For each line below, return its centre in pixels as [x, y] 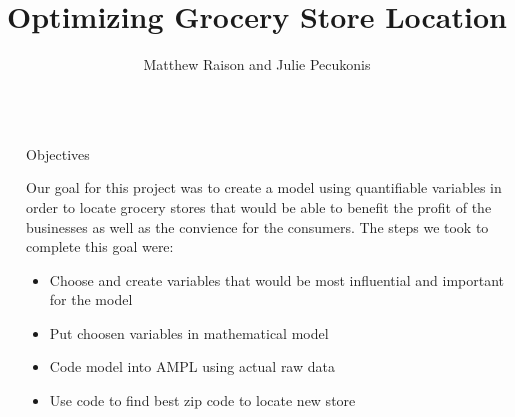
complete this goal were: [100, 246]
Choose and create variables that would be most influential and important [276, 279]
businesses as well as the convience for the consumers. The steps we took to [257, 226]
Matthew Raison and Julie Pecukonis [257, 64]
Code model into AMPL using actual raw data [192, 366]
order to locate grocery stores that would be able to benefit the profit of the [259, 206]
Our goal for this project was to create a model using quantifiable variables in [264, 187]
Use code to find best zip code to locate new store [202, 400]
